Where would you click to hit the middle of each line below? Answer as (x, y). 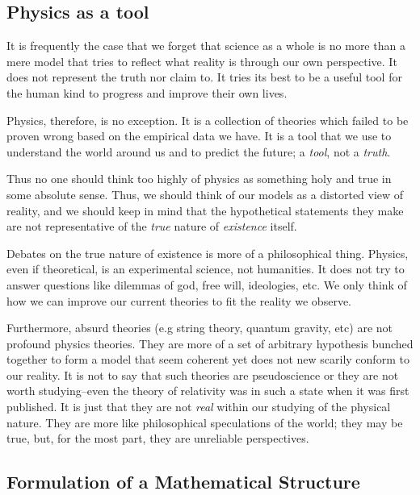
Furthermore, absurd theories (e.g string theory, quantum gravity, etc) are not (199, 328)
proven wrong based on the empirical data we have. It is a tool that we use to (199, 136)
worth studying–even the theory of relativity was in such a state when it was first (208, 391)
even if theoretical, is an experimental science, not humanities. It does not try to (206, 269)
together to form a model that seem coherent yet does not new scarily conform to (208, 359)
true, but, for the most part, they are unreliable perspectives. (158, 438)
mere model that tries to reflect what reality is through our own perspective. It (202, 61)
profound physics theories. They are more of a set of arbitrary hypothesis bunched (210, 343)
